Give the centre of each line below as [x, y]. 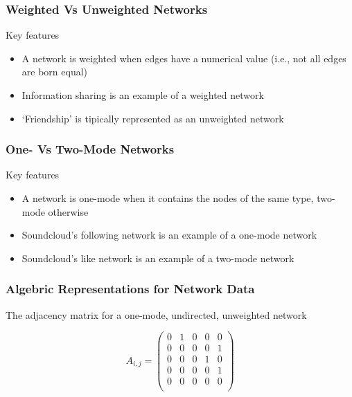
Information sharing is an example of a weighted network [143, 95]
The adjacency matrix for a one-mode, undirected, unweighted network [156, 314]
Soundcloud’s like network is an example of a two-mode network [158, 258]
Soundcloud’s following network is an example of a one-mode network [169, 235]
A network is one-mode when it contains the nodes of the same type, [168, 198]
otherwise [68, 211]
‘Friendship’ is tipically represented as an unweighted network [153, 118]
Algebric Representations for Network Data [130, 289]
